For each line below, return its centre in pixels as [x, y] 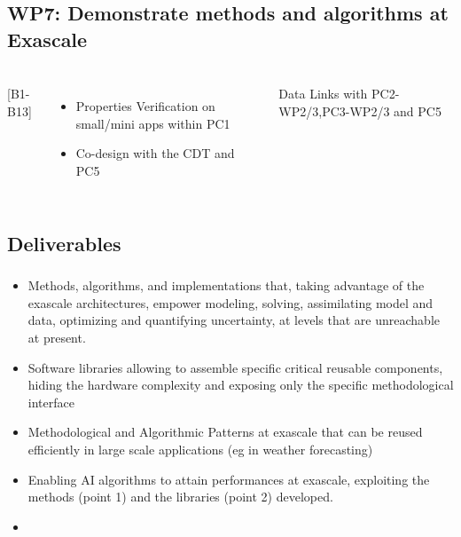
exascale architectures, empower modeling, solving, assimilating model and [230, 302]
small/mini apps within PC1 [153, 123]
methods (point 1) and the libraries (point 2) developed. [180, 497]
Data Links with [323, 94]
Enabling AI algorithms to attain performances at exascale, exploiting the [229, 479]
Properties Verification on [145, 106]
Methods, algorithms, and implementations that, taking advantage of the [226, 285]
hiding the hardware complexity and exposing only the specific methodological [241, 385]
